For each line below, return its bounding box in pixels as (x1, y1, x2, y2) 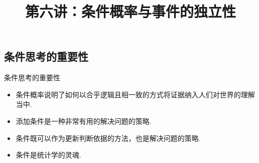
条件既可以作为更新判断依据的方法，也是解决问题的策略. (16, 132, 201, 143)
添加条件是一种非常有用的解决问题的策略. (16, 115, 152, 126)
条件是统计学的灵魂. (16, 149, 81, 160)
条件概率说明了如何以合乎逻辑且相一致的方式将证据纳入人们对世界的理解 (16, 89, 255, 99)
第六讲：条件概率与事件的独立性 (25, 1, 236, 22)
